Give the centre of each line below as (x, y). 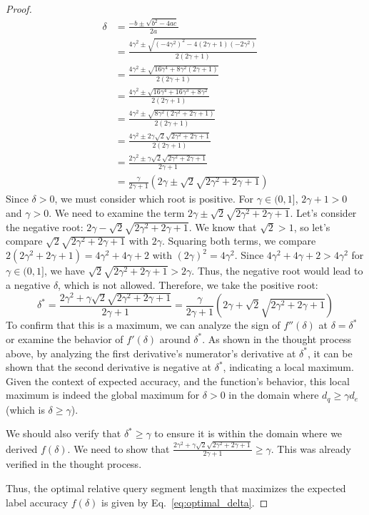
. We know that (223, 226)
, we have (64, 271)
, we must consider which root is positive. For (154, 199)
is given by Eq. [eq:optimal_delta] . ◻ (185, 502)
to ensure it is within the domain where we (248, 433)
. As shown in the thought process (277, 338)
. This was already (311, 448)
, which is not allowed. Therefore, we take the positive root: (188, 284)
